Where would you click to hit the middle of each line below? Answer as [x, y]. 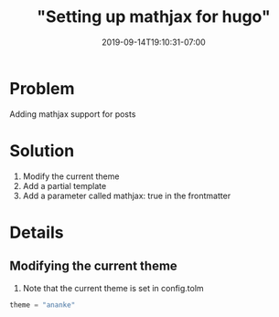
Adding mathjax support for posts [73, 114]
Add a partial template [64, 185]
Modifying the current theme [94, 266]
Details [37, 232]
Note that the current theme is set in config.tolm [113, 288]
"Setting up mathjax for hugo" [154, 17]
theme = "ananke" [43, 305]
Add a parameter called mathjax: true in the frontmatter [127, 195]
